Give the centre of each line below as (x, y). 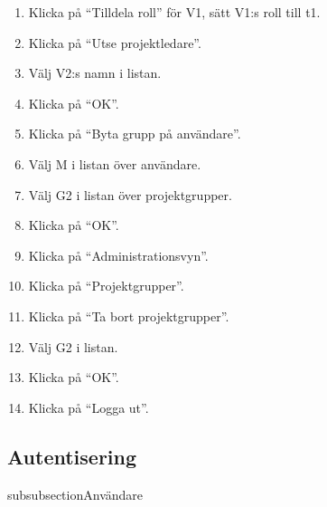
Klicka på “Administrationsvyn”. (118, 255)
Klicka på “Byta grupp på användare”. (135, 134)
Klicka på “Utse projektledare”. (115, 42)
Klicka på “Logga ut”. (89, 407)
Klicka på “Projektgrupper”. (106, 286)
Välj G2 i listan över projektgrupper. (130, 194)
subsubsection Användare (75, 494)
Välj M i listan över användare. (115, 163)
